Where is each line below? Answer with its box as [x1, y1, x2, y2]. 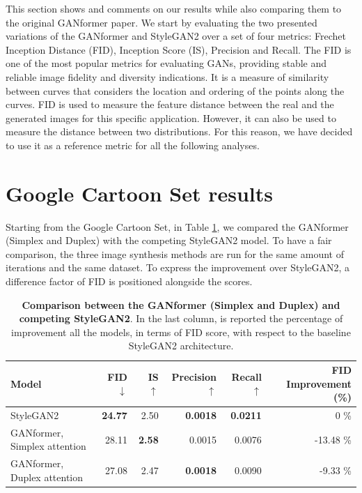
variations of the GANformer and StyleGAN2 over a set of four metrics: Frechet [6, 29, 346, 43]
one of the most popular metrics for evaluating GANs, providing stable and [6, 56, 327, 70]
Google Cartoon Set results [6, 179, 274, 207]
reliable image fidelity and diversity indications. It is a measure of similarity [6, 69, 329, 84]
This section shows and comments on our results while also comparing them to [6, 1, 342, 15]
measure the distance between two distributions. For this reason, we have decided [6, 124, 353, 139]
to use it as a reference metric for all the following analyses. [6, 137, 260, 152]
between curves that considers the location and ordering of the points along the [6, 83, 345, 98]
